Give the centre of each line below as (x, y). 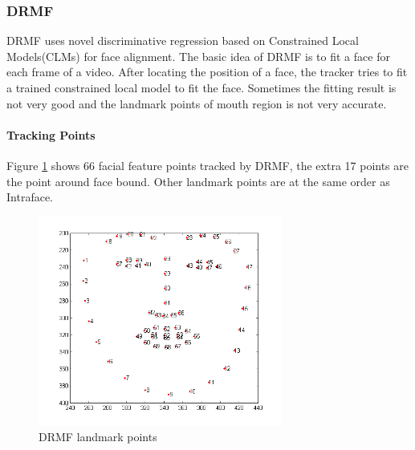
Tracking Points (51, 134)
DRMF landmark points (98, 437)
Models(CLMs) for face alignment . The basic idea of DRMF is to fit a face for (198, 56)
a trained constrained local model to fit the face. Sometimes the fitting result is (201, 87)
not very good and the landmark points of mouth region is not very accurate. (197, 103)
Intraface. (30, 197)
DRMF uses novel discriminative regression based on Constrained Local (183, 41)
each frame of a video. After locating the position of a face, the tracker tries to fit (207, 72)
